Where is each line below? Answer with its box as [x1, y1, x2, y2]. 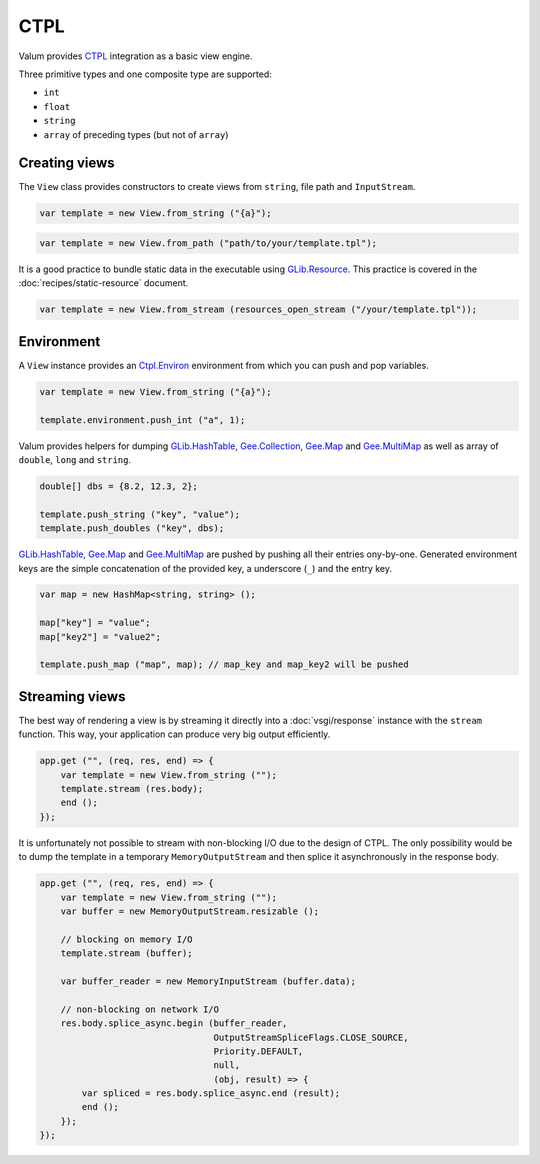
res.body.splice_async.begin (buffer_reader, [60, 1018, 288, 1029]
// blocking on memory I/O [60, 933, 194, 945]
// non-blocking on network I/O [60, 1003, 220, 1015]
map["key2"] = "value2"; [39, 631, 162, 642]
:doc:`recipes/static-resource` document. [18, 277, 189, 289]
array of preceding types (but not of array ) [43, 128, 229, 140]
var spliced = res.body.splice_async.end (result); [81, 1088, 341, 1099]
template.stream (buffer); [60, 948, 194, 959]
